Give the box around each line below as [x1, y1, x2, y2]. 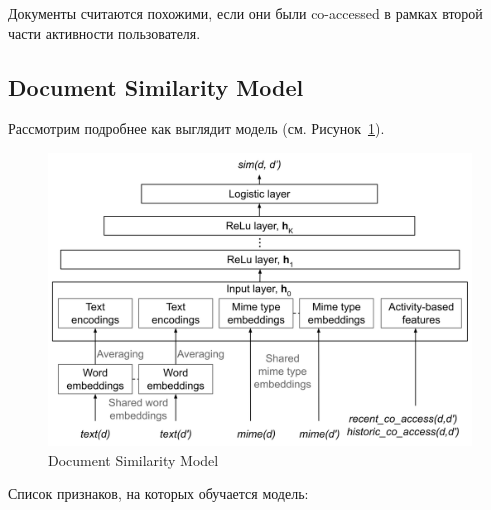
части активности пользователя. [8, 22, 201, 43]
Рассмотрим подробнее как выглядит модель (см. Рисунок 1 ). [8, 118, 385, 139]
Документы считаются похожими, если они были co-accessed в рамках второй [8, 3, 483, 23]
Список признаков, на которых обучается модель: [8, 483, 309, 504]
